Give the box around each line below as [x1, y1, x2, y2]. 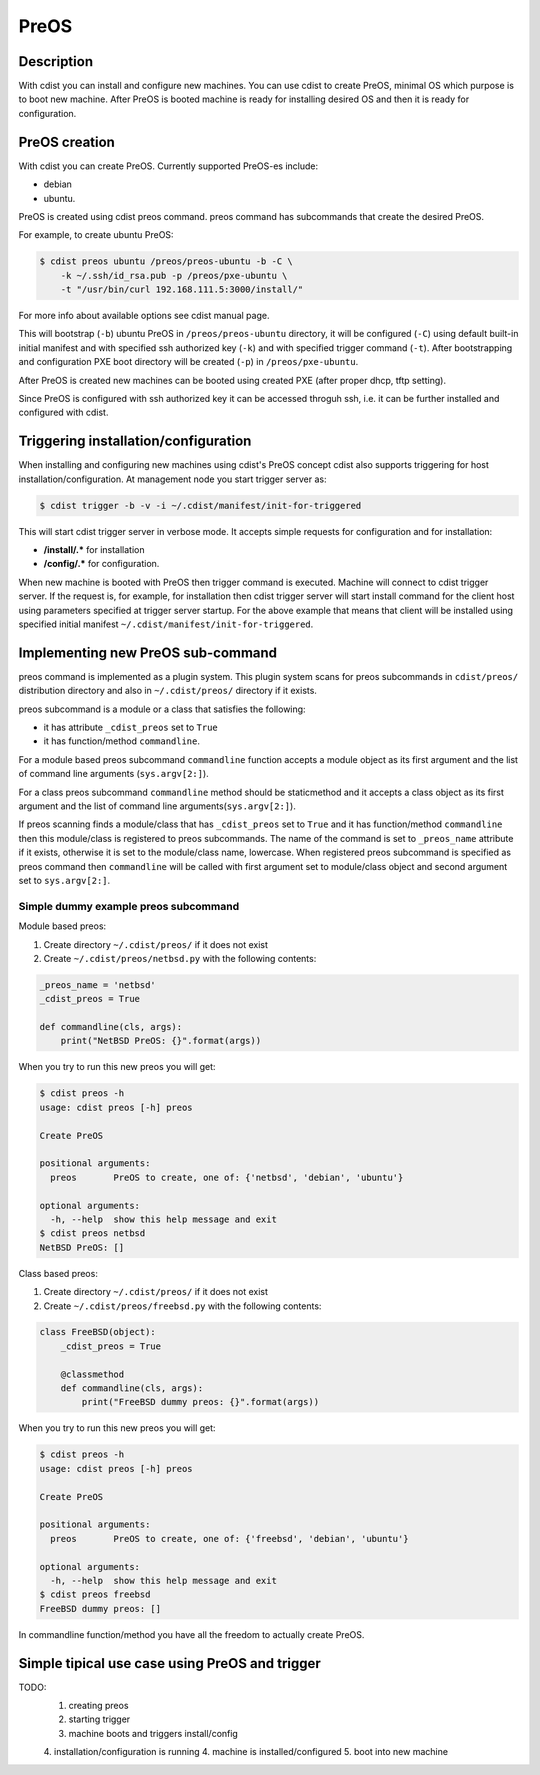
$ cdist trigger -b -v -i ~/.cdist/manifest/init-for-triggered [39, 500, 362, 511]
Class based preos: [18, 1267, 99, 1279]
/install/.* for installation [43, 544, 145, 556]
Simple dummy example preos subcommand [18, 899, 240, 913]
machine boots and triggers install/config [68, 1727, 239, 1739]
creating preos [68, 1699, 129, 1711]
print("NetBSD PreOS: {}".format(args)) [60, 1035, 262, 1047]
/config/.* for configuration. [43, 558, 160, 570]
